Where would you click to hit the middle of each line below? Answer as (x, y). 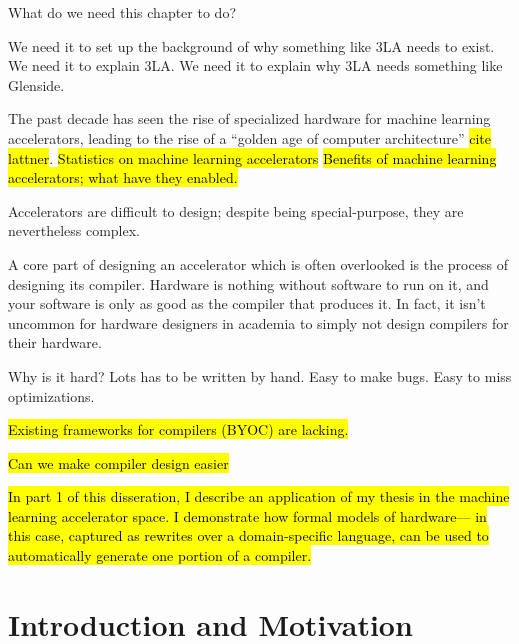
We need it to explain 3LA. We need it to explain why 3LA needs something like (255, 65)
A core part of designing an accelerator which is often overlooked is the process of (258, 263)
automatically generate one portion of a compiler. (160, 555)
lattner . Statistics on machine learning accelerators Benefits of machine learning (252, 157)
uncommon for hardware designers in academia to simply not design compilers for (258, 322)
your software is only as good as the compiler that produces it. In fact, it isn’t (247, 303)
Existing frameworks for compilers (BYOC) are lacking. (178, 429)
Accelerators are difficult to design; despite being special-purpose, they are (236, 210)
